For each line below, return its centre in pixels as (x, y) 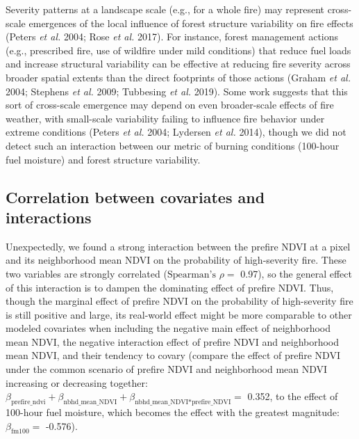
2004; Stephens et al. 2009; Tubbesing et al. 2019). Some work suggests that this (177, 91)
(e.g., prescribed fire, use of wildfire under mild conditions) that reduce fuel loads (178, 50)
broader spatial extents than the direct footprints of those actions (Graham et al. (178, 77)
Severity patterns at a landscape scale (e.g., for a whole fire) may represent (165, 9)
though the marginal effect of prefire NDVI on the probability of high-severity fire (179, 301)
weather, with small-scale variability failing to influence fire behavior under (165, 118)
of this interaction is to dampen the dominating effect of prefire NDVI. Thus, (170, 287)
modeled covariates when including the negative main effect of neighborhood (168, 328)
